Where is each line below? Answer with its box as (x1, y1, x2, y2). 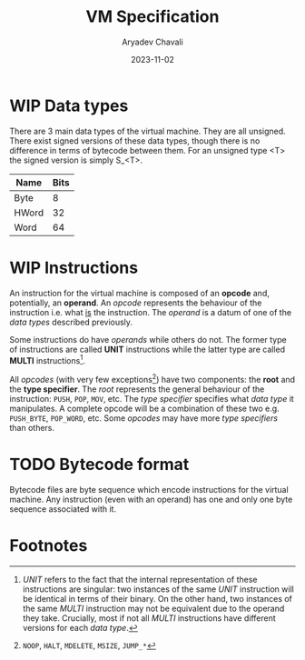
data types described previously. (9, 316, 133, 327)
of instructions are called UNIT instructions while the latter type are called (9, 344, 286, 355)
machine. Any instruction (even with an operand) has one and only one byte (9, 494, 293, 505)
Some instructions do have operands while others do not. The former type (9, 334, 288, 345)
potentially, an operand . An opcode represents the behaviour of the (9, 297, 262, 308)
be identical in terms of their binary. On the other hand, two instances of (22, 593, 293, 604)
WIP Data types (9, 95, 129, 115)
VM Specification (85, 6, 220, 27)
